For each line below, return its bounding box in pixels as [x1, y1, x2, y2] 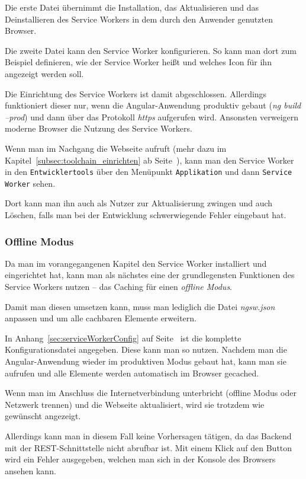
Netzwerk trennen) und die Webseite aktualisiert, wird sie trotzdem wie [5, 398, 265, 410]
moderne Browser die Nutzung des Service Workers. [5, 122, 192, 135]
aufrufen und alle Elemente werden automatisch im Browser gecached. [5, 366, 259, 379]
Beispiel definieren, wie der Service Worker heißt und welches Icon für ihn [5, 56, 272, 68]
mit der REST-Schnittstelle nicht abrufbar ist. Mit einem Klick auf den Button [5, 441, 292, 454]
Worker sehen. [5, 177, 56, 189]
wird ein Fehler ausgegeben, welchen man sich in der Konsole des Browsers [5, 453, 276, 465]
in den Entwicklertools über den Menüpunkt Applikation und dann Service [5, 165, 292, 178]
